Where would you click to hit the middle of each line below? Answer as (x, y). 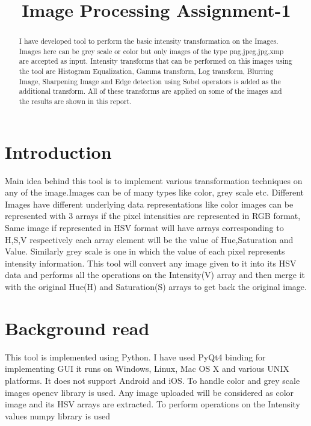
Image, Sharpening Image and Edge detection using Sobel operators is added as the (150, 81)
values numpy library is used (57, 415)
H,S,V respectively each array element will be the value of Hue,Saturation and (149, 239)
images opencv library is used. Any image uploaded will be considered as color (149, 392)
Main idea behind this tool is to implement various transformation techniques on (154, 180)
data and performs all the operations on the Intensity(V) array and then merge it (155, 275)
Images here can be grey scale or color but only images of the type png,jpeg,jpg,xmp (151, 51)
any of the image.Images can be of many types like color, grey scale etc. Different (155, 192)
